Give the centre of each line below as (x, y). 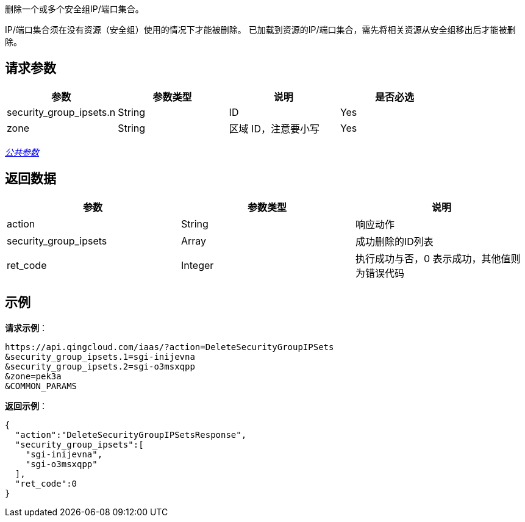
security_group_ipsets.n (61, 112)
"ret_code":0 (46, 483)
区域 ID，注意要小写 (274, 128)
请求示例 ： (26, 327)
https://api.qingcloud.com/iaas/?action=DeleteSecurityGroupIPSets (170, 347)
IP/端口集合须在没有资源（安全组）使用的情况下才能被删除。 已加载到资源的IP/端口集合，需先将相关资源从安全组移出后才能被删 (260, 30)
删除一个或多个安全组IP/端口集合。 (74, 9)
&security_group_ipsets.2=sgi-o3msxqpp (100, 366)
